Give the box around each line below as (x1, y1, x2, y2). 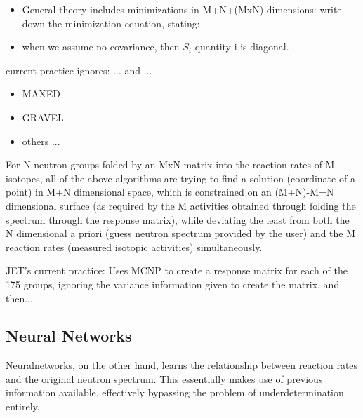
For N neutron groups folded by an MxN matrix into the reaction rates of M (6, 157, 335, 172)
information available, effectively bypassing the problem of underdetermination (6, 385, 344, 400)
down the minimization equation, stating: (22, 15, 200, 30)
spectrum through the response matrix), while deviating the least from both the (6, 212, 350, 227)
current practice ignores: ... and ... (6, 62, 152, 77)
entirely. (6, 399, 40, 414)
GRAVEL (22, 109, 64, 124)
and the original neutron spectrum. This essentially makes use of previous (6, 371, 323, 386)
